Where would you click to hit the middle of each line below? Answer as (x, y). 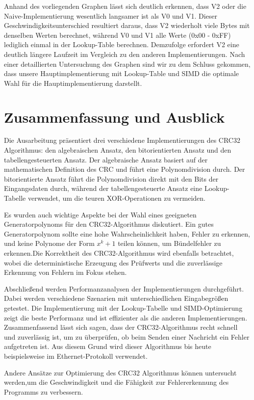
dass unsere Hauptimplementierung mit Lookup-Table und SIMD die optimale (122, 73)
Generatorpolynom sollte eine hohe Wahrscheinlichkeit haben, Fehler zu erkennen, (127, 233)
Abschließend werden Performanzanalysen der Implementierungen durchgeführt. (124, 288)
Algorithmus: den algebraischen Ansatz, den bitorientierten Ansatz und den (118, 150)
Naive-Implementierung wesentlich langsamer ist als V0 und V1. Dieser (111, 15)
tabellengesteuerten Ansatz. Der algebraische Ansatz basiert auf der (106, 159)
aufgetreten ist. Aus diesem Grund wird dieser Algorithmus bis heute (108, 346)
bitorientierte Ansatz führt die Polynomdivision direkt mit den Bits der (111, 178)
